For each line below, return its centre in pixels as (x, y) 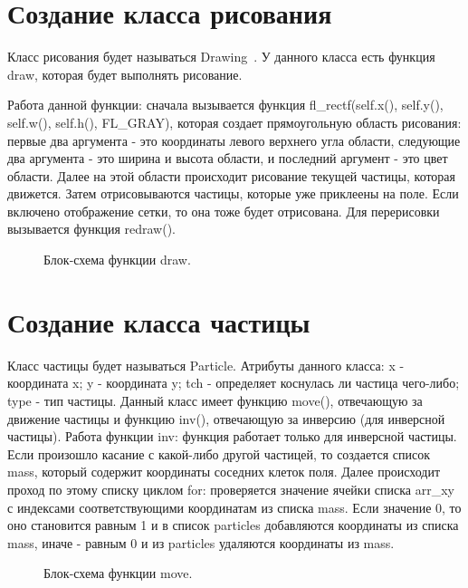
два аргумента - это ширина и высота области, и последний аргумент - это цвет (228, 158)
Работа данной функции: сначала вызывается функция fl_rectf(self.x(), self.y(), (225, 105)
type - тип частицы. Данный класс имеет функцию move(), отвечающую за (215, 400)
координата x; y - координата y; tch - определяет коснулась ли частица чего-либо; (234, 383)
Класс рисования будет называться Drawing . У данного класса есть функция (221, 57)
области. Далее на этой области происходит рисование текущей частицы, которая (232, 175)
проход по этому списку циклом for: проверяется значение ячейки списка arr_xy (231, 489)
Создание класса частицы (159, 321)
